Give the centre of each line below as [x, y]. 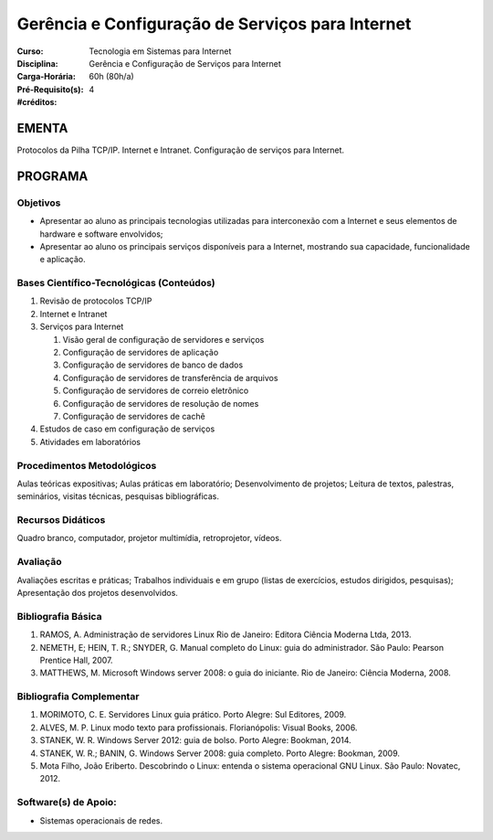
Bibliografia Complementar [78, 696]
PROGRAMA [52, 176]
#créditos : [37, 102]
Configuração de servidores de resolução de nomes [161, 403]
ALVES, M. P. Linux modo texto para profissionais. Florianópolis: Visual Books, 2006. [199, 728]
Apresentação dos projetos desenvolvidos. [97, 592]
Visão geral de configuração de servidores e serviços [163, 339]
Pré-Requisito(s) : [50, 89]
